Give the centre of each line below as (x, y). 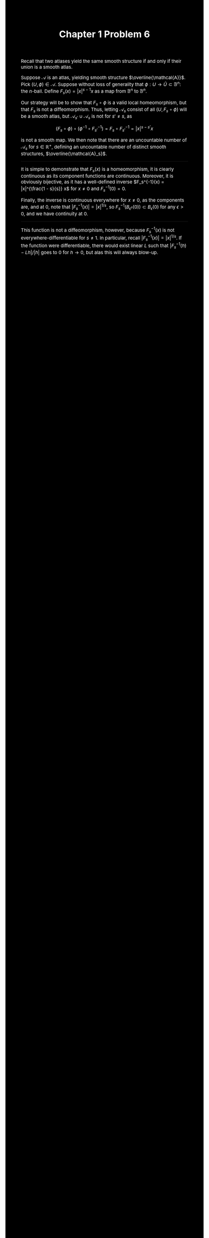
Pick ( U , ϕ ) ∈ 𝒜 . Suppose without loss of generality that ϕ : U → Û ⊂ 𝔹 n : (101, 84)
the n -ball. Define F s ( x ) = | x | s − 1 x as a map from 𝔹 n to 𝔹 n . (84, 91)
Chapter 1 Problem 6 (104, 34)
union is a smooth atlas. (47, 67)
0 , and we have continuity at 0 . (54, 214)
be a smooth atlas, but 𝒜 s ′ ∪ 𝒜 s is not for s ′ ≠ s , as (77, 117)
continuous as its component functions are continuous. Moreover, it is (97, 176)
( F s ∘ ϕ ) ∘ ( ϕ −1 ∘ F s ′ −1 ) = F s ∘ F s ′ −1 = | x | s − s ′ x (104, 129)
